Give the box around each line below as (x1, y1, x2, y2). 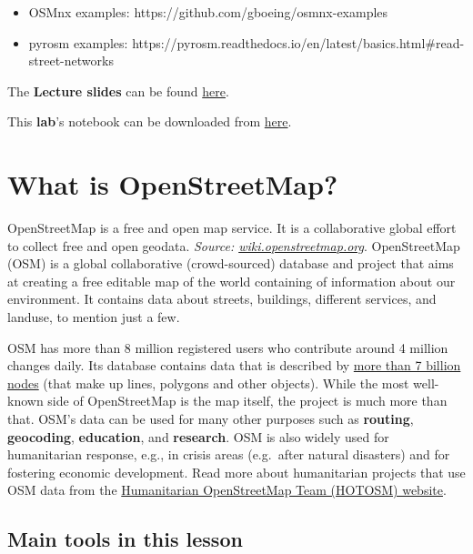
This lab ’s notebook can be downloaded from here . (7, 112, 292, 131)
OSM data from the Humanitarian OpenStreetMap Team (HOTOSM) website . (7, 480, 447, 499)
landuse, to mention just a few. (7, 307, 180, 327)
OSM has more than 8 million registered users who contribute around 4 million (7, 337, 448, 357)
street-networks (28, 51, 114, 70)
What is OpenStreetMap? (7, 166, 338, 203)
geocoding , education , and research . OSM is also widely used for (7, 427, 389, 446)
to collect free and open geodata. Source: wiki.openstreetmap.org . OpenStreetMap (7, 236, 460, 255)
